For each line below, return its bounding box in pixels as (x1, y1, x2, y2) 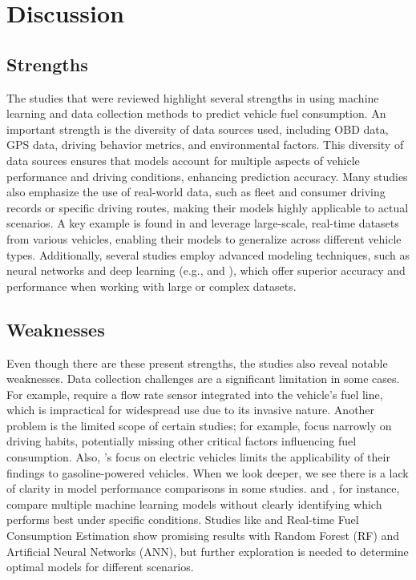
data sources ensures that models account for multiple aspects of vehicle (6, 151, 360, 168)
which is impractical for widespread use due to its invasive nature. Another (6, 401, 375, 418)
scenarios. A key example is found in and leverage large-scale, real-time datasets (6, 215, 399, 232)
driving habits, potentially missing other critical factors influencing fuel (6, 433, 357, 449)
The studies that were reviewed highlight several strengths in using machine (6, 89, 379, 106)
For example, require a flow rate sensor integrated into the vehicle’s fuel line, (6, 385, 383, 402)
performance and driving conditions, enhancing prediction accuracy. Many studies (6, 167, 408, 184)
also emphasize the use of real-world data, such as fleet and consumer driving (6, 183, 386, 200)
